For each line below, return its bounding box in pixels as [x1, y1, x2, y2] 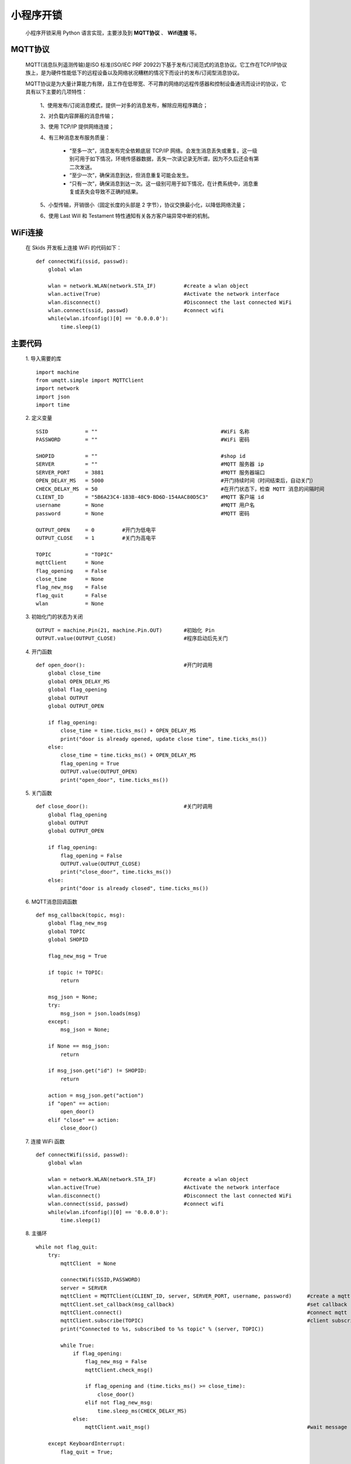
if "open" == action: [47, 1100, 111, 1107]
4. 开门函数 [25, 648, 53, 655]
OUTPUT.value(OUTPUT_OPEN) [60, 768, 138, 775]
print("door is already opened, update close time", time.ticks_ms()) [60, 736, 267, 742]
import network [36, 385, 80, 392]
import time [36, 402, 70, 408]
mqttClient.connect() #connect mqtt [60, 1309, 347, 1316]
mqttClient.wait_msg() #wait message [85, 1424, 347, 1431]
